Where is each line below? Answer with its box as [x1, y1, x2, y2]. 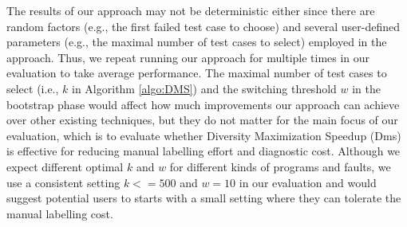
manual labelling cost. [6, 205, 113, 221]
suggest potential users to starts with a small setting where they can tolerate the [6, 190, 401, 206]
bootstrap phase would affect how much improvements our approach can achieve [6, 96, 400, 112]
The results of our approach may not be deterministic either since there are [6, 2, 375, 18]
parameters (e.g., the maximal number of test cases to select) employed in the [6, 33, 387, 50]
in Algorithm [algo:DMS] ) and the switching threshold [72, 80, 337, 96]
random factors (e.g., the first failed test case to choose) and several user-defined [6, 18, 401, 34]
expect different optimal [6, 158, 124, 174]
